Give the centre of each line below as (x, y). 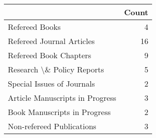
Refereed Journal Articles (51, 41)
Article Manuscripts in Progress (62, 98)
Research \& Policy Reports (56, 69)
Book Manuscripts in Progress (59, 112)
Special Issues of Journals (51, 83)
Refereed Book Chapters (50, 55)
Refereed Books (34, 27)
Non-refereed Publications (52, 126)
